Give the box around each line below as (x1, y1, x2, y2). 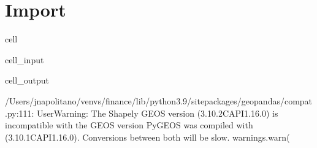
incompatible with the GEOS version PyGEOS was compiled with (5, 119, 253, 131)
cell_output (5, 74, 49, 87)
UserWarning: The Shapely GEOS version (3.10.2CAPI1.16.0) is (37, 106, 278, 119)
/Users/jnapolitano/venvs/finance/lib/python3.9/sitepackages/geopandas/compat (5, 94, 313, 107)
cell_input (5, 53, 44, 66)
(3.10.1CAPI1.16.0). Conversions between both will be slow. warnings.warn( (5, 130, 290, 143)
